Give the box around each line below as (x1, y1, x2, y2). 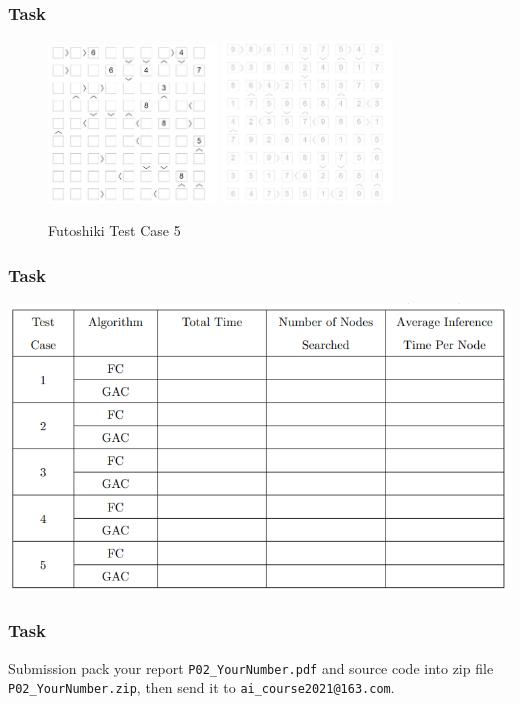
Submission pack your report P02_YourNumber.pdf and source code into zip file (8, 657, 494, 678)
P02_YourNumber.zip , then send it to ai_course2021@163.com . (8, 677, 395, 698)
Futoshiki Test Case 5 (48, 220, 181, 241)
